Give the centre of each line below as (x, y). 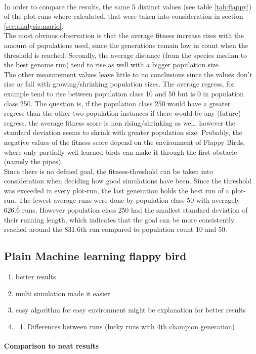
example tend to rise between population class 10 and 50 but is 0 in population (124, 93)
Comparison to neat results (51, 346)
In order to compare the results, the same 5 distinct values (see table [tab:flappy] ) (128, 6)
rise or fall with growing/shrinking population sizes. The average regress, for (119, 84)
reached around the (33, 229)
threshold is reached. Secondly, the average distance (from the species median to (126, 55)
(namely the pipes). (34, 161)
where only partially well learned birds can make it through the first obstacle (121, 152)
